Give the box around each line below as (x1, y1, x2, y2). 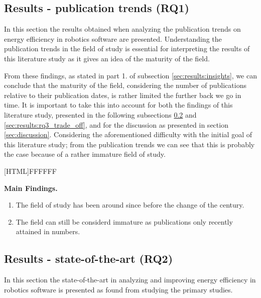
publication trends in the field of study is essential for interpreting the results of (4, 43, 250, 54)
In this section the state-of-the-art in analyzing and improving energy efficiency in (4, 274, 256, 285)
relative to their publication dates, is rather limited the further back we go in (4, 89, 241, 100)
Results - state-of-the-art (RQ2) (4, 251, 173, 266)
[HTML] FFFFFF (4, 165, 57, 176)
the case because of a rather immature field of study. (4, 149, 166, 159)
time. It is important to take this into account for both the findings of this (4, 100, 233, 110)
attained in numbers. (16, 226, 80, 237)
